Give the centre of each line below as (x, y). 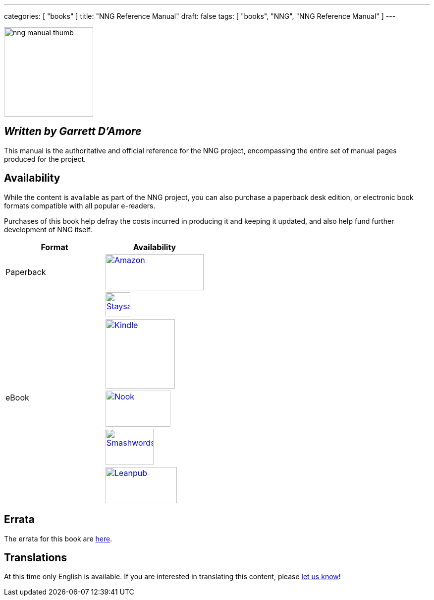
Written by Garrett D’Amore (73, 132)
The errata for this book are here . (58, 538)
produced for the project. (45, 159)
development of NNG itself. (48, 229)
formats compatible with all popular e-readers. (80, 205)
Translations (36, 557)
